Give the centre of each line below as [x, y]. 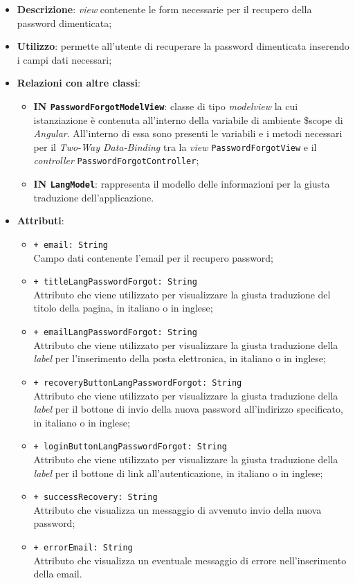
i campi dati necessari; [64, 59]
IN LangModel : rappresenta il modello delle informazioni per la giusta [182, 184]
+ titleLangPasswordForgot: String [115, 282]
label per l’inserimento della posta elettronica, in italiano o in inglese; [180, 358]
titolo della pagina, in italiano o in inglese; [123, 308]
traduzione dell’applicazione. [94, 197]
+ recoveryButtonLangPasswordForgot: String [138, 383]
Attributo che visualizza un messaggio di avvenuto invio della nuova [177, 509]
